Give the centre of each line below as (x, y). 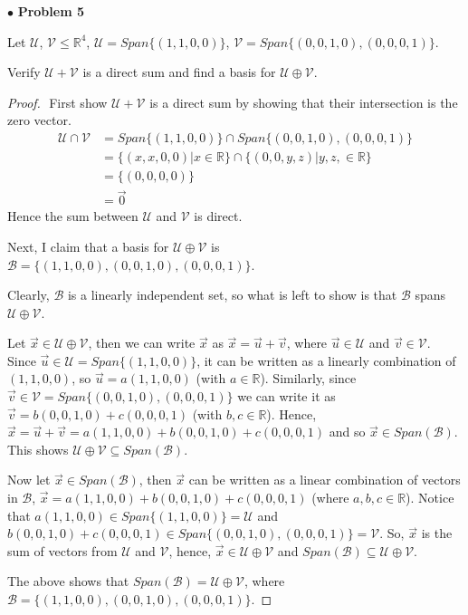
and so (347, 432)
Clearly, (29, 295)
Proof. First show (57, 102)
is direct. (218, 216)
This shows (38, 449)
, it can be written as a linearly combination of (326, 360)
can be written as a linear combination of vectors (325, 480)
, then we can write (142, 343)
